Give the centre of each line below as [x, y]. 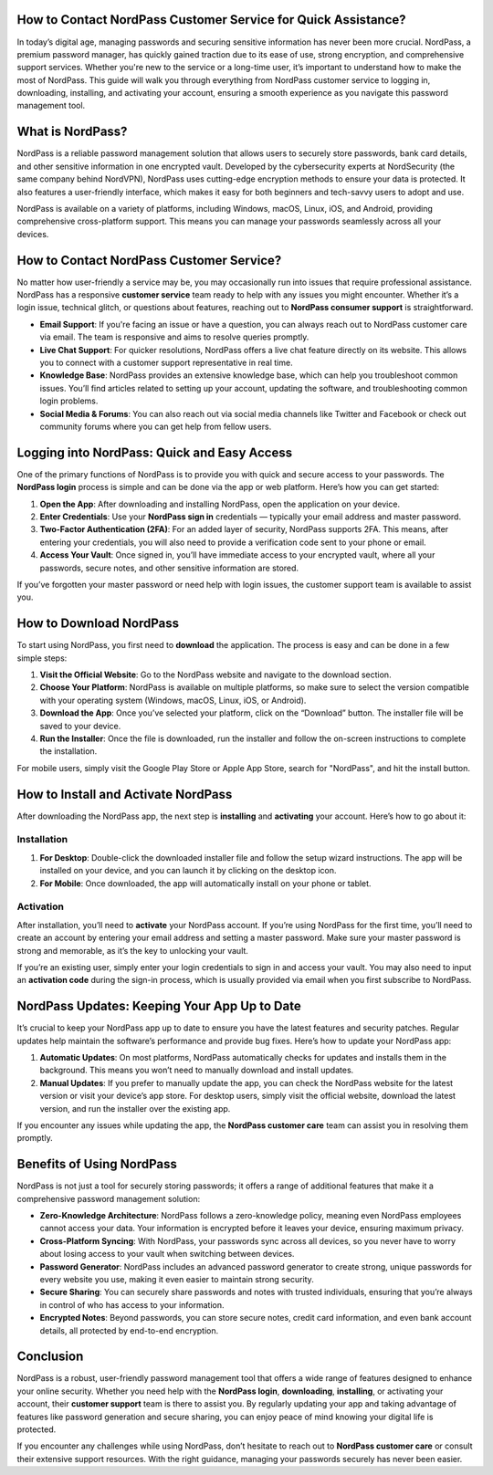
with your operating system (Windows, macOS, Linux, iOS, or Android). [173, 700]
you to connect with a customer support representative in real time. [166, 362]
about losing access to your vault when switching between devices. [167, 1254]
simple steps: [42, 658]
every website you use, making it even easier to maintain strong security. [177, 1279]
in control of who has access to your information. [132, 1304]
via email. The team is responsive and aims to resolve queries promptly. [174, 337]
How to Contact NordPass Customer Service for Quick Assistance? [211, 20]
